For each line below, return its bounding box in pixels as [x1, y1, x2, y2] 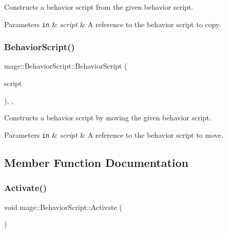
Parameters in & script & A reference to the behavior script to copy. [4, 18, 221, 29]
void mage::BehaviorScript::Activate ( [4, 201, 122, 212]
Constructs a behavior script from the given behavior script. [4, 2, 194, 12]
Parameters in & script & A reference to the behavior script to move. [4, 129, 223, 140]
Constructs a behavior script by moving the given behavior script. [4, 112, 212, 123]
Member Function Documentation [4, 154, 189, 170]
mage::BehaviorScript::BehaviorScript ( [4, 60, 127, 71]
